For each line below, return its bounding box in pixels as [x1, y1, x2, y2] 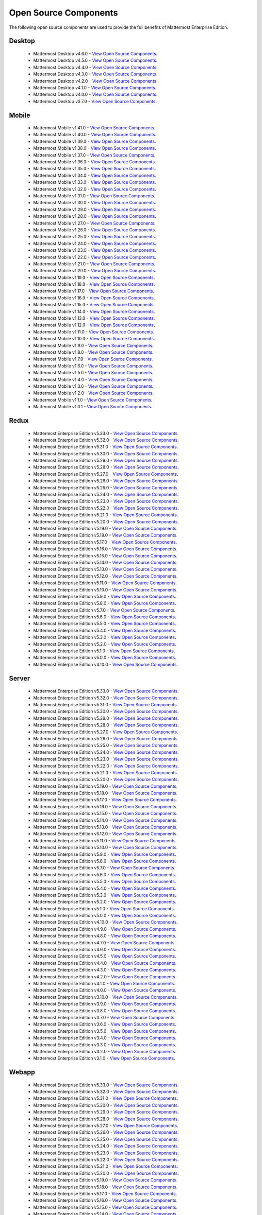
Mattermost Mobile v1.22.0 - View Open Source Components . [33, 254, 156, 260]
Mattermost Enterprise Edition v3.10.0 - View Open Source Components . [33, 994, 178, 1000]
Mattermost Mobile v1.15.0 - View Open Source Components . [33, 302, 155, 308]
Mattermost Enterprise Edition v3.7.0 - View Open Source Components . [33, 1014, 176, 1020]
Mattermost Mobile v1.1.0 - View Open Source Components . [33, 397, 153, 403]
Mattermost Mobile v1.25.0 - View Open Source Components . [33, 234, 156, 240]
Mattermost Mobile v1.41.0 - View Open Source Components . [33, 125, 156, 131]
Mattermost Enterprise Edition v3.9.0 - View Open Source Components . [33, 1001, 177, 1007]
